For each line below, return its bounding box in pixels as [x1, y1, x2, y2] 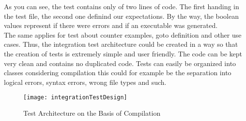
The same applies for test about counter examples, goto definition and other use [4, 29, 242, 40]
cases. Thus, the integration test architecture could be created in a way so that [4, 39, 238, 49]
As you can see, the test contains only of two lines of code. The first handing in [4, 1, 239, 11]
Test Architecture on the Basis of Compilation [23, 108, 161, 118]
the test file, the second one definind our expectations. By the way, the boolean [4, 11, 239, 21]
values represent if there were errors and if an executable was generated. [4, 20, 218, 30]
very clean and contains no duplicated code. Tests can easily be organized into [4, 58, 236, 68]
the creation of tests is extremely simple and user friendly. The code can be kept [4, 48, 243, 58]
